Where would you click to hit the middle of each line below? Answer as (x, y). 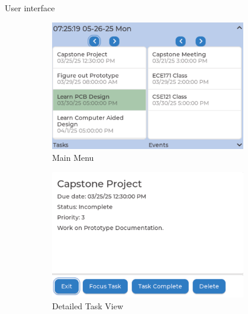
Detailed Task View (88, 306)
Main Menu (73, 157)
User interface (30, 8)
